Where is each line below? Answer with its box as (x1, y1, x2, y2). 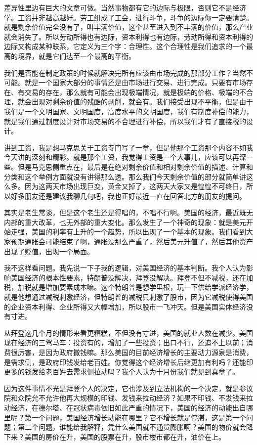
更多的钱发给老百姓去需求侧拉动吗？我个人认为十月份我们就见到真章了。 (4, 366, 239, 377)
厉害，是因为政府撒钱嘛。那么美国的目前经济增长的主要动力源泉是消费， (17, 347, 253, 357)
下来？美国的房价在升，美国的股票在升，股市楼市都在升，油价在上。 (4, 431, 225, 442)
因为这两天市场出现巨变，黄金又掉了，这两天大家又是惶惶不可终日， (24, 181, 246, 191)
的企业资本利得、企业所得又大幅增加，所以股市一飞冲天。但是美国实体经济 (4, 301, 246, 311)
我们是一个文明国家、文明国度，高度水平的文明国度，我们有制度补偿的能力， (4, 106, 253, 116)
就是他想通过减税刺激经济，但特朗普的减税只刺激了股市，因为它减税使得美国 (4, 292, 253, 302)
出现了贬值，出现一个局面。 (4, 246, 94, 256)
